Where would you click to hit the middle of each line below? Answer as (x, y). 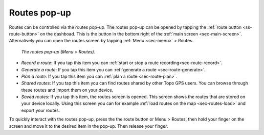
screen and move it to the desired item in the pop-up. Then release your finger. (88, 126)
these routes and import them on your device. (67, 90)
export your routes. (41, 110)
